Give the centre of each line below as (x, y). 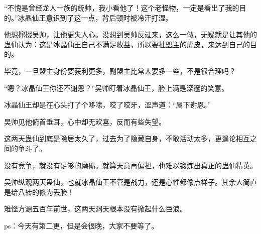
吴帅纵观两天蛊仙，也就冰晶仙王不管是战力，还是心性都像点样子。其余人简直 (130, 182)
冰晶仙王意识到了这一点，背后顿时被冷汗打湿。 (95, 17)
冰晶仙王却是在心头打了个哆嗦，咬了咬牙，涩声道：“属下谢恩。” (108, 105)
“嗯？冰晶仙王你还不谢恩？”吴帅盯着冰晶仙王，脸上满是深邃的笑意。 (116, 88)
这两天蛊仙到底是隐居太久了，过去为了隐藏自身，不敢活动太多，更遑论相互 (127, 138)
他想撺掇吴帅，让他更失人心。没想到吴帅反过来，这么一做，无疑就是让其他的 (130, 34)
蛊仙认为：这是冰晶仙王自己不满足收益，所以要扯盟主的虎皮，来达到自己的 (127, 44)
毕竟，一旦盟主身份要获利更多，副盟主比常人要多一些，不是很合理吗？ (120, 71)
